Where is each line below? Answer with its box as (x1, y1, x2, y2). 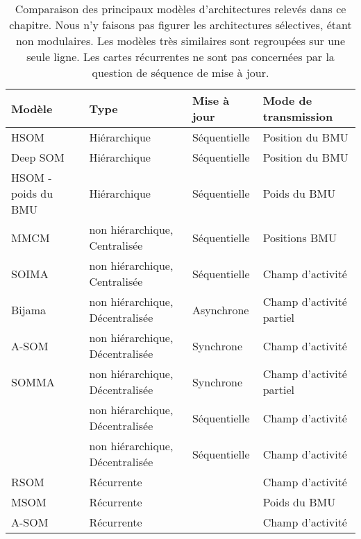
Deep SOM (11, 149, 65, 165)
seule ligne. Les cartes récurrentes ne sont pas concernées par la (26, 49, 335, 65)
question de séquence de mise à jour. (92, 65, 269, 80)
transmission (262, 108, 333, 124)
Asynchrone (192, 301, 249, 318)
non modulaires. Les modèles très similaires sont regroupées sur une (15, 33, 346, 49)
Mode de (262, 92, 312, 108)
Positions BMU (262, 229, 337, 246)
